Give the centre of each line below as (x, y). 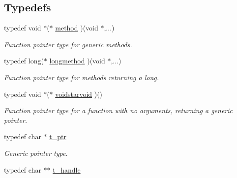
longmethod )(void (77, 61)
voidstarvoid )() (79, 94)
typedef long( (24, 61)
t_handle (67, 169)
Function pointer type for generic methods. (68, 44)
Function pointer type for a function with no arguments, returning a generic (118, 110)
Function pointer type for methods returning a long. (82, 77)
